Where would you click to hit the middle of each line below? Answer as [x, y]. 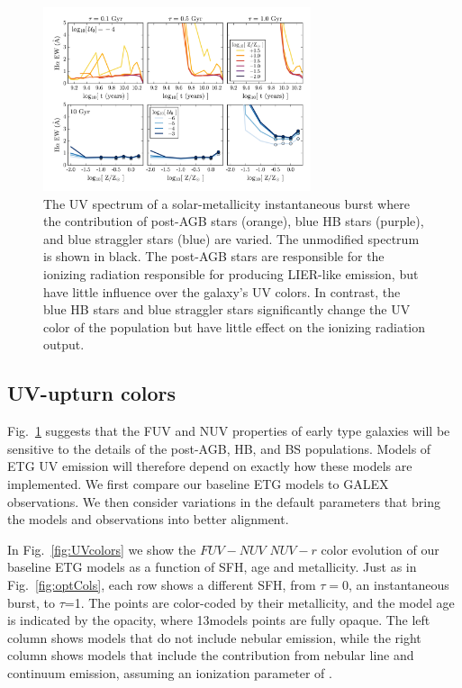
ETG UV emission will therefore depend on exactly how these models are [210, 466]
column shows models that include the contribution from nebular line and [211, 655]
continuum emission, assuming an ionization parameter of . [170, 672]
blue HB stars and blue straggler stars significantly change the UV [227, 309]
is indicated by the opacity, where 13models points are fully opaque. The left [219, 620]
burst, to [32, 602]
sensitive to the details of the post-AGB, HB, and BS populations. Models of [219, 448]
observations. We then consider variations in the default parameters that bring [224, 501]
